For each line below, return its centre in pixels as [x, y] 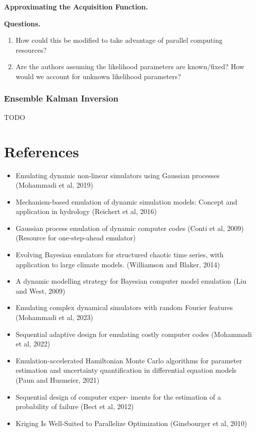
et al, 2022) [33, 344]
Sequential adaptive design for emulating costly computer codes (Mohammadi [134, 334]
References [42, 151]
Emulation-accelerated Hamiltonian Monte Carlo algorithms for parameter [129, 360]
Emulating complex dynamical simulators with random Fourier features [124, 307]
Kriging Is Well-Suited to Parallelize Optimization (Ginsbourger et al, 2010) [131, 423]
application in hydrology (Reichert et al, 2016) [86, 211]
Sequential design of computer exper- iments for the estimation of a [118, 396]
